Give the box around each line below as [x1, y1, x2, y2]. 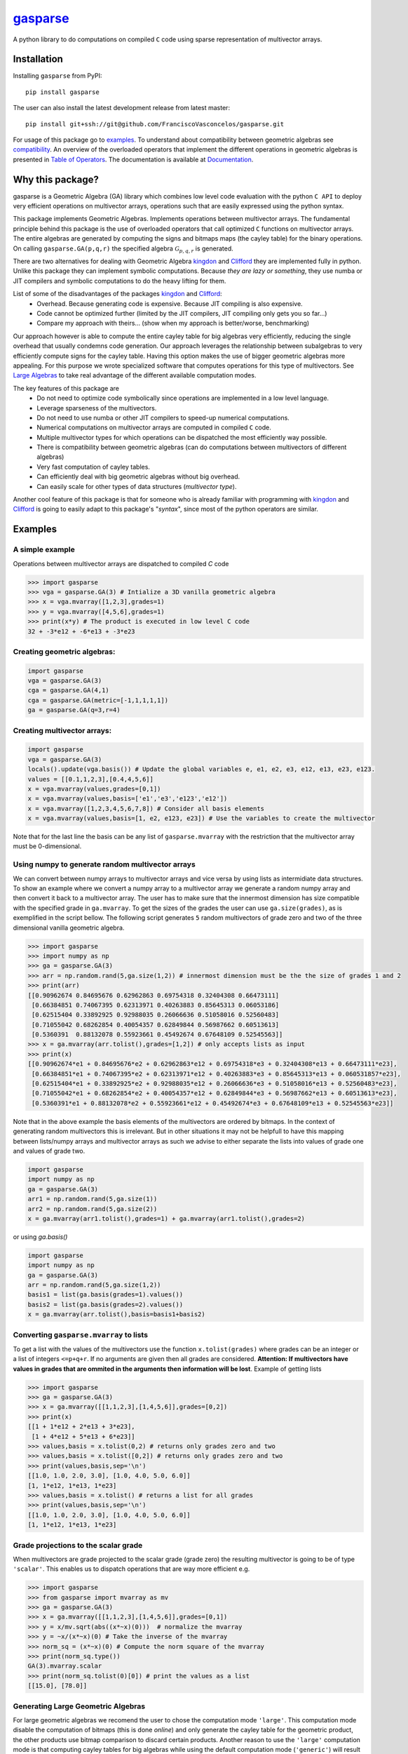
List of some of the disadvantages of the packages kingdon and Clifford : [13, 290, 222, 298]
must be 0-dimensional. [13, 842, 82, 850]
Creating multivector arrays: [13, 725, 112, 735]
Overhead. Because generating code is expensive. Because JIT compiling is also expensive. [36, 299, 303, 308]
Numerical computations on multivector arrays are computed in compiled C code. [36, 423, 271, 431]
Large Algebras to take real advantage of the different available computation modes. [13, 371, 257, 380]
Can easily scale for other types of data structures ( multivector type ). [36, 482, 237, 490]
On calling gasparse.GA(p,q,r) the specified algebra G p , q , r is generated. [13, 244, 234, 254]
